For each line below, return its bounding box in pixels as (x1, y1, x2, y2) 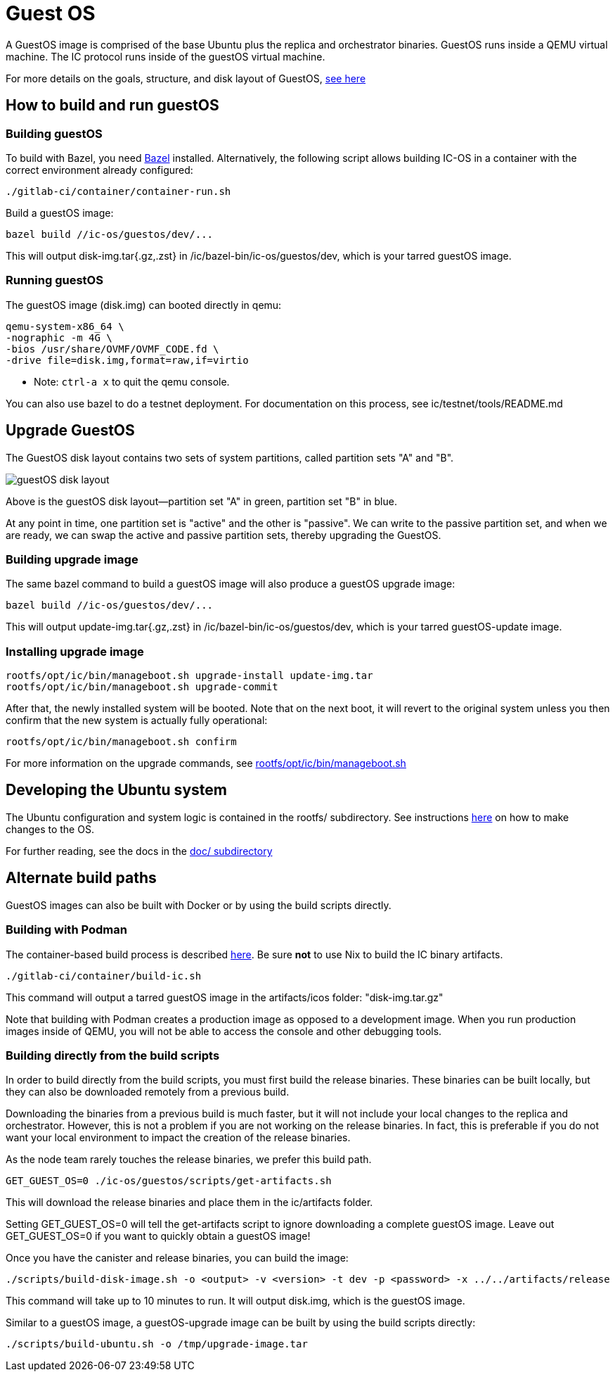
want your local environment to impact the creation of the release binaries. (6, 1131, 351, 1144)
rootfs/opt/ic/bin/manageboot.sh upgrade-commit (6, 681, 278, 693)
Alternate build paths (6, 869, 157, 887)
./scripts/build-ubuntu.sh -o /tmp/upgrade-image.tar (6, 1338, 308, 1350)
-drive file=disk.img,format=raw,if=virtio (6, 354, 249, 366)
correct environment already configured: (6, 163, 193, 176)
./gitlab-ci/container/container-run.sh (6, 185, 231, 197)
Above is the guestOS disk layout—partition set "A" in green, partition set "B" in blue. (6, 495, 397, 507)
